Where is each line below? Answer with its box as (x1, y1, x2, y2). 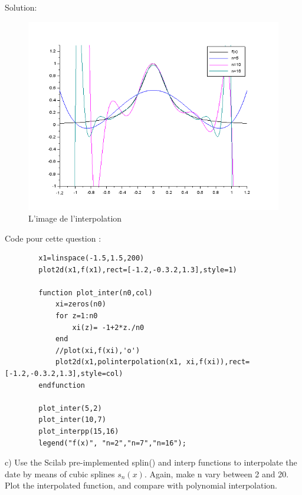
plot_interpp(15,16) (38, 427, 119, 436)
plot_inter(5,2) (38, 404, 102, 412)
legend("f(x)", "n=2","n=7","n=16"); (38, 438, 186, 447)
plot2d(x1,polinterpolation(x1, (55, 358, 182, 367)
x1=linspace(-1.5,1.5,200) (38, 254, 145, 263)
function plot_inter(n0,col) (38, 288, 153, 297)
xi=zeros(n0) (55, 300, 106, 309)
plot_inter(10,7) (38, 415, 106, 424)
